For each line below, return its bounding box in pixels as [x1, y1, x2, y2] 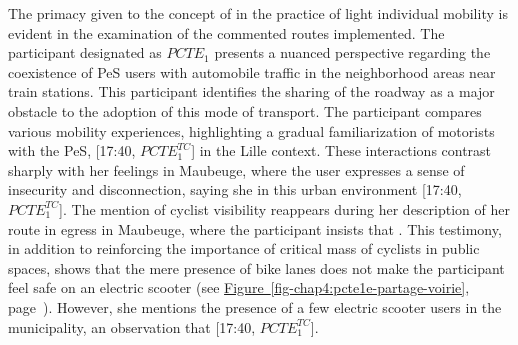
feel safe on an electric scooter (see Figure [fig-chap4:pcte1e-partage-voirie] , [8, 277, 470, 298]
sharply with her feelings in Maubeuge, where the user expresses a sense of [8, 159, 465, 180]
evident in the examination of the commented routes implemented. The [8, 22, 445, 43]
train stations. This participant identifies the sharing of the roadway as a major [8, 81, 495, 102]
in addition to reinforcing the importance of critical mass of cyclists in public [8, 238, 480, 259]
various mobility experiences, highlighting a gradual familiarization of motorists [8, 120, 495, 141]
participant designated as [8, 42, 162, 63]
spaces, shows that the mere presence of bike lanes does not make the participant [8, 257, 505, 278]
